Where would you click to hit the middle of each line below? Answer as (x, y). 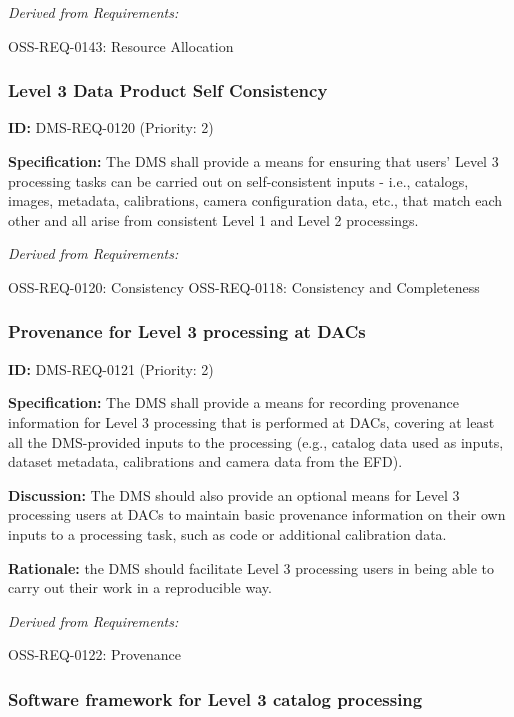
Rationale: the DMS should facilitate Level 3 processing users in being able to (251, 567)
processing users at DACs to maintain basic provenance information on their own (257, 514)
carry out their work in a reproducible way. (140, 587)
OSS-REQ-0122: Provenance (94, 654)
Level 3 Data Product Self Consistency (168, 90)
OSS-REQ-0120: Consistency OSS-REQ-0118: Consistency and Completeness (244, 286)
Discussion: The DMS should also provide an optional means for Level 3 (234, 494)
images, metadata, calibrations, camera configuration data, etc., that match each (255, 200)
